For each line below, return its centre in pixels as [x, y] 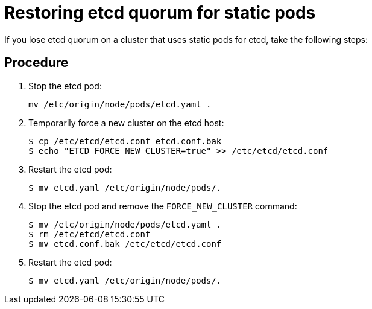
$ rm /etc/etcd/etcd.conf [90, 234]
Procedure [36, 63]
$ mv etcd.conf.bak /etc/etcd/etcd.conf [125, 244]
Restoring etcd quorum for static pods [160, 13]
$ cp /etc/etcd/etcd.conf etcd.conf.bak [125, 141]
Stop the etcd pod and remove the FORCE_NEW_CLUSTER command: [163, 206]
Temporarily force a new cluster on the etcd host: [126, 123]
